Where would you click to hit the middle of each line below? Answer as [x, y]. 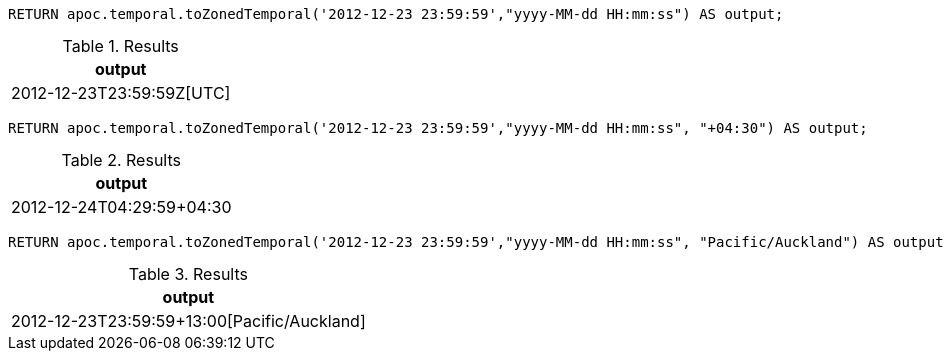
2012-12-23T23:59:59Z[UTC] [121, 93]
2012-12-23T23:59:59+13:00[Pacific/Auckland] [188, 321]
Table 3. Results [188, 274]
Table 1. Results [120, 46]
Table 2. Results [121, 160]
